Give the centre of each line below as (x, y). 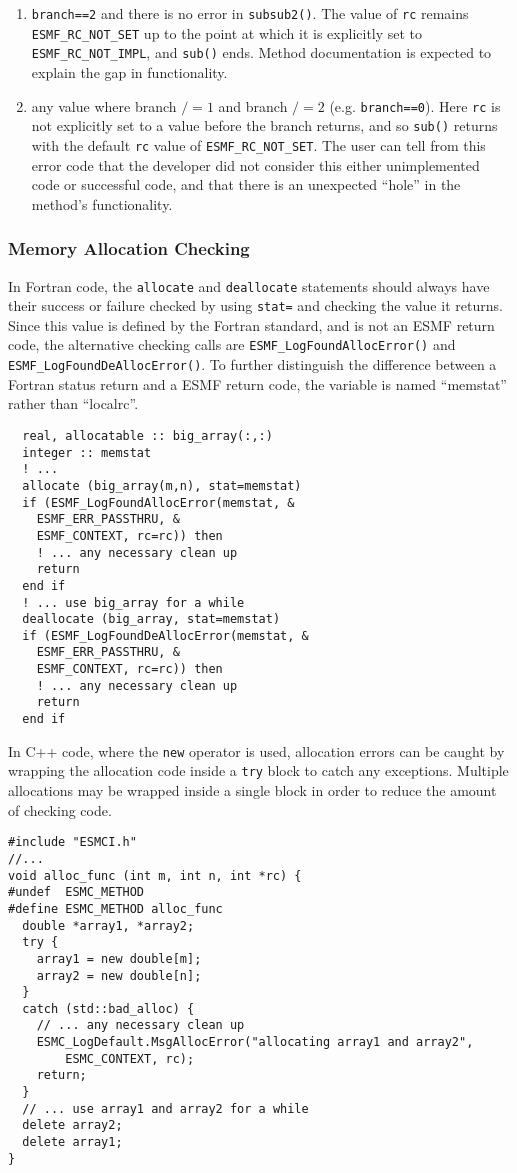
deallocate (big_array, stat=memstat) (151, 619)
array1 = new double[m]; (119, 958)
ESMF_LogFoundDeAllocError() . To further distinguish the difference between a (252, 364)
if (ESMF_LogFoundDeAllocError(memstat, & (165, 635)
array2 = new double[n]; (119, 975)
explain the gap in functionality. (129, 71)
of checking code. (60, 809)
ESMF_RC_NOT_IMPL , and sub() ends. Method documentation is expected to (261, 52)
